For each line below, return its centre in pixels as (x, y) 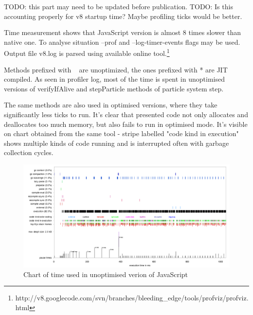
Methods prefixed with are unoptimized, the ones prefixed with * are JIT (116, 69)
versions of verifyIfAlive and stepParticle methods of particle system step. (114, 88)
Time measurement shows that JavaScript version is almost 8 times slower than (122, 32)
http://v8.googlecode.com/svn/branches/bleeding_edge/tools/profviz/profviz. (132, 298)
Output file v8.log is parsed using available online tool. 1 (87, 52)
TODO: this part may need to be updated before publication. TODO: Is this (118, 6)
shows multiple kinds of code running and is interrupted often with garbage (117, 143)
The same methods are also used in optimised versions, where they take (111, 105)
